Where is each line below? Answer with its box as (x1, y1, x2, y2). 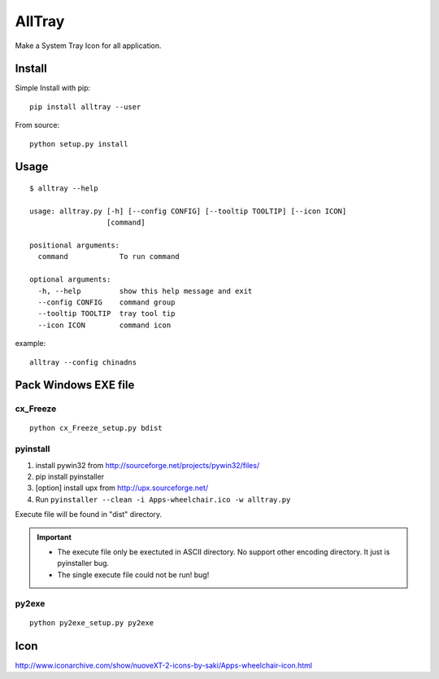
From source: (15, 120, 60, 130)
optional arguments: (29, 275, 111, 284)
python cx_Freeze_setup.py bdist (29, 423, 163, 433)
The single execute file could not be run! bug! (57, 570, 210, 580)
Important (37, 532, 72, 541)
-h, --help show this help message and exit (37, 286, 253, 296)
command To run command (37, 252, 180, 261)
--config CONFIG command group (37, 297, 176, 307)
